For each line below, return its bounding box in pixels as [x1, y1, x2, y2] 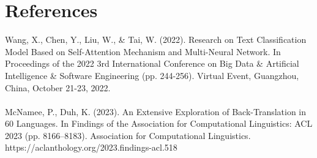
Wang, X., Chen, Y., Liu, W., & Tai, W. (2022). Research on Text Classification [5, 33, 307, 46]
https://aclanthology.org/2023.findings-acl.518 [5, 141, 177, 154]
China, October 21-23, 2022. [5, 81, 111, 94]
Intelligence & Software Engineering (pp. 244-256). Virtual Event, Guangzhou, [5, 69, 299, 81]
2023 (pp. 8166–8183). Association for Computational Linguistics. [5, 129, 251, 141]
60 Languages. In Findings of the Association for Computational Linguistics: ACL [5, 117, 313, 130]
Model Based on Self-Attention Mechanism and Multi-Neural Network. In [5, 45, 281, 58]
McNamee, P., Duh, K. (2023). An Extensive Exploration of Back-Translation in [5, 105, 307, 118]
